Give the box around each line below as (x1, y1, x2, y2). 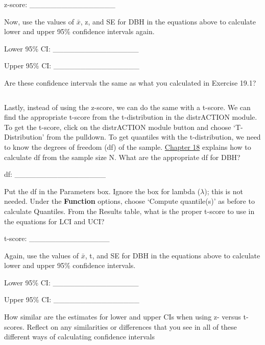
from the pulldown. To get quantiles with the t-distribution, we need (46, 131, 261, 142)
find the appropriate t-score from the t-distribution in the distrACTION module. (4, 112, 257, 122)
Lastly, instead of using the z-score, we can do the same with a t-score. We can (4, 101, 251, 112)
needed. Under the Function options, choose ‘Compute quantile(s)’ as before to (4, 196, 255, 206)
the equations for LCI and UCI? (4, 216, 105, 226)
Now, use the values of (4, 16, 75, 26)
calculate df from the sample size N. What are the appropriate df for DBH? (4, 151, 240, 162)
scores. (4, 321, 25, 332)
